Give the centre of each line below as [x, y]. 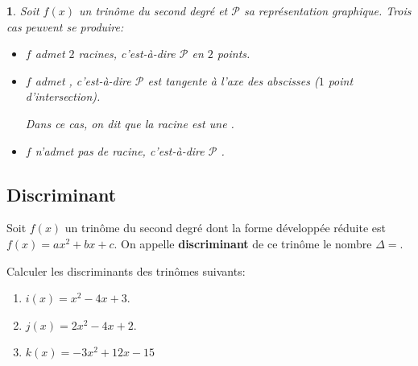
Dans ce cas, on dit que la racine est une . [130, 123]
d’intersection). [63, 96]
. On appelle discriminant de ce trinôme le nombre [243, 243]
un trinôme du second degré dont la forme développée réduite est [225, 228]
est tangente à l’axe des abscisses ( [233, 80]
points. [234, 54]
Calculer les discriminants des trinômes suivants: [126, 270]
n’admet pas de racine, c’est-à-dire [120, 150]
